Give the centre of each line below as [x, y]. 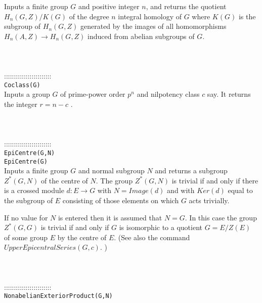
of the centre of [64, 180]
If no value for [26, 217]
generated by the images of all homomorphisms [154, 26]
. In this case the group [221, 217]
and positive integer [109, 6]
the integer [21, 104]
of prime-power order [93, 94]
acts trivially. [209, 200]
